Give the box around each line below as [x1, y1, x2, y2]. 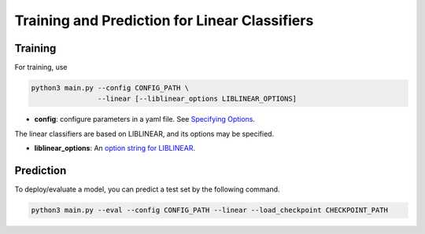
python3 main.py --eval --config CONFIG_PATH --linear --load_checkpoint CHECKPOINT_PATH [31, 206, 389, 215]
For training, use [14, 63, 68, 72]
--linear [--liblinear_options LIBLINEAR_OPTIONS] [97, 94, 297, 104]
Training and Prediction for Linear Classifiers [14, 12, 314, 29]
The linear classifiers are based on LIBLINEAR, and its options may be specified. [14, 129, 275, 138]
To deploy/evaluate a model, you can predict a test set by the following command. [14, 185, 280, 194]
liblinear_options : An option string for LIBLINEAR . [34, 144, 196, 153]
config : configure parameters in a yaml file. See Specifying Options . [34, 115, 256, 124]
